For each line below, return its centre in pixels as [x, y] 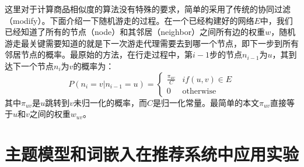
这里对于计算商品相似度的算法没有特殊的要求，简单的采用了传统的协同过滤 [148, 9]
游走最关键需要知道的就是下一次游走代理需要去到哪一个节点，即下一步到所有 [152, 43]
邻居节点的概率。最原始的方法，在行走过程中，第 [99, 54]
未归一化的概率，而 [110, 102]
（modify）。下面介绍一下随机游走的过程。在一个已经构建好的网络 [130, 20]
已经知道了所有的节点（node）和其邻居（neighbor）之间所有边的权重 [135, 32]
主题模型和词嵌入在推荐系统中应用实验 [152, 153]
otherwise [199, 92]
